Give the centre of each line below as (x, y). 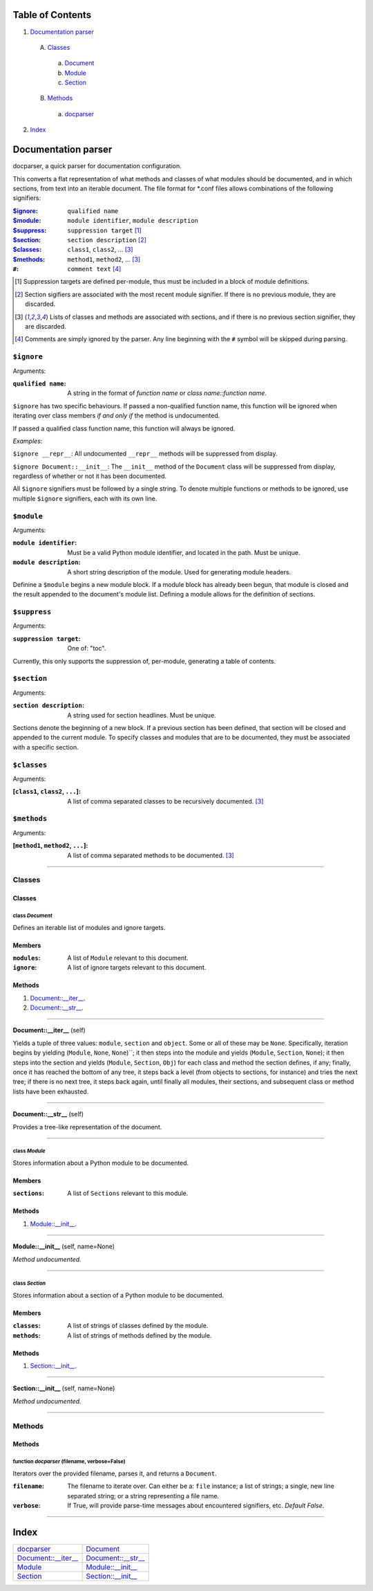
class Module (29, 1151)
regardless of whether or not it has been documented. (90, 476)
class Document (32, 916)
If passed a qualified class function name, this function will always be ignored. (124, 428)
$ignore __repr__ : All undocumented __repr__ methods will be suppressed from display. (145, 454)
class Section (29, 1284)
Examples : (28, 441)
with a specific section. (46, 747)
